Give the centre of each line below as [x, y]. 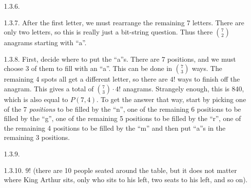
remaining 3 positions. [37, 137]
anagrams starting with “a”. [45, 43]
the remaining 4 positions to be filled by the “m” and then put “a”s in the [115, 128]
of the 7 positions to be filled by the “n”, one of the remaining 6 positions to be [123, 109]
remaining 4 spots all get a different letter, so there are [86, 79]
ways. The [207, 68]
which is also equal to [36, 99]
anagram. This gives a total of [49, 88]
